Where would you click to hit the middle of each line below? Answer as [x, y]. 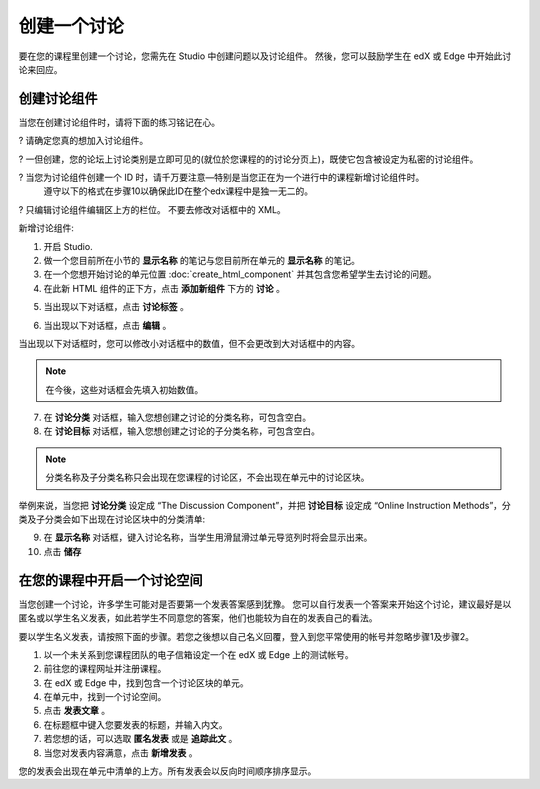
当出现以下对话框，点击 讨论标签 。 [116, 307]
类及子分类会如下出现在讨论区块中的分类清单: [112, 519]
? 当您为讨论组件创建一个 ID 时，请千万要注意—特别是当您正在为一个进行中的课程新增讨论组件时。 [221, 177]
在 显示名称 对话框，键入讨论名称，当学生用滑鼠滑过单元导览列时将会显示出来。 [208, 537]
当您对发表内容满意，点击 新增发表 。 [120, 752]
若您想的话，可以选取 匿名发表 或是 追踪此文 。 [140, 739]
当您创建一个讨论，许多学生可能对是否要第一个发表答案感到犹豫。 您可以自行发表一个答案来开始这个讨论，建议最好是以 [265, 604]
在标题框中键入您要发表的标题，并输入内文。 [135, 724]
